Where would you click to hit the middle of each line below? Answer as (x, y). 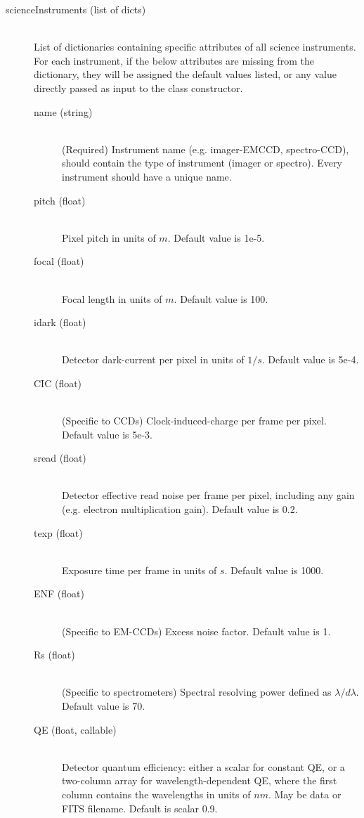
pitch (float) (60, 200)
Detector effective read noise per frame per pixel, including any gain (208, 495)
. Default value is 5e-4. (310, 359)
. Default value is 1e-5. (216, 237)
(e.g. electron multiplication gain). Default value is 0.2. (180, 509)
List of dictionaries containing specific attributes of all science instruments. (195, 47)
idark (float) (60, 322)
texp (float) (58, 532)
